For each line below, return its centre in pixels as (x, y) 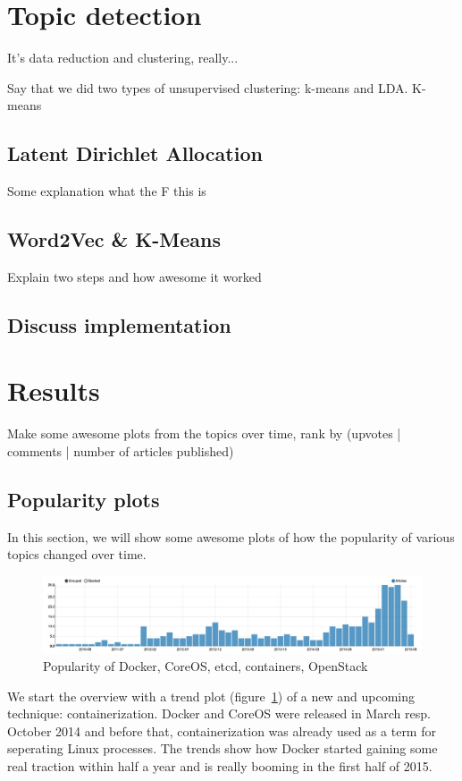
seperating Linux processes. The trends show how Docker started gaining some (223, 748)
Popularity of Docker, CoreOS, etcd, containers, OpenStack (206, 666)
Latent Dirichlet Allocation (135, 153)
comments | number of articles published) (121, 451)
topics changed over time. (77, 554)
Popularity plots (84, 499)
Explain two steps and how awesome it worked (134, 276)
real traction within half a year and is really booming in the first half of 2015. (220, 766)
